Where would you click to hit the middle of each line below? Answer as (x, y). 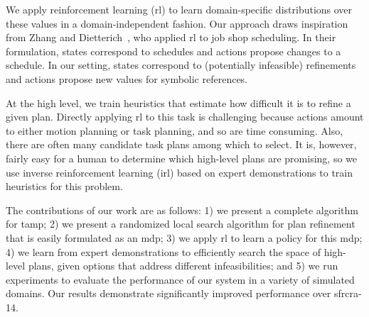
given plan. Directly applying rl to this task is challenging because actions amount (185, 117)
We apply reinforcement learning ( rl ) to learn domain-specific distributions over (179, 9)
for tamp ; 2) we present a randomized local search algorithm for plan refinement (181, 224)
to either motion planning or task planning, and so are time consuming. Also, (175, 130)
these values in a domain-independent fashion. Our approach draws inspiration (177, 23)
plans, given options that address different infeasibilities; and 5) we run (183, 266)
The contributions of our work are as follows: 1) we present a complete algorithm (182, 210)
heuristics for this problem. (64, 186)
